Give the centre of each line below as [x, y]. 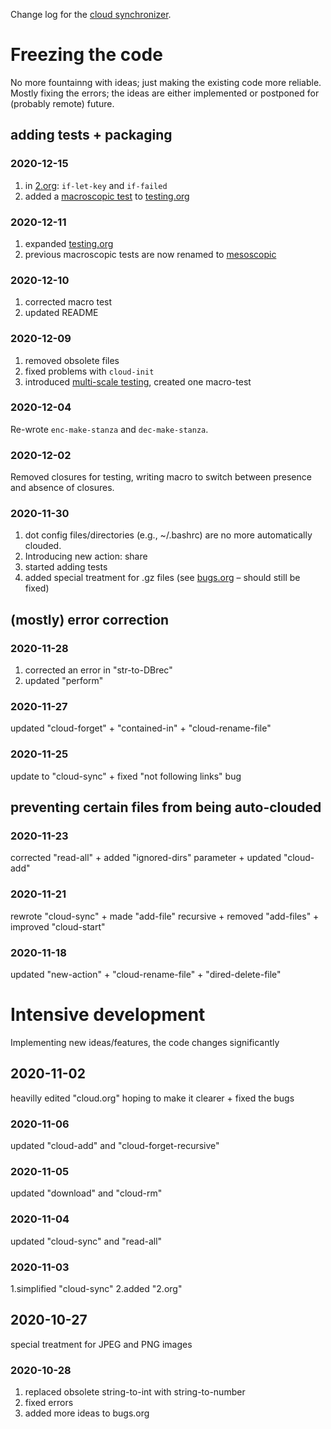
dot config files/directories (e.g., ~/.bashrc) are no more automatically [168, 535]
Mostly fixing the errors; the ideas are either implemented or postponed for [165, 93]
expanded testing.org [69, 243]
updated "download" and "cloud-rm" [86, 1193]
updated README [61, 313]
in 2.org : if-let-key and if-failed [96, 185]
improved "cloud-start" [58, 926]
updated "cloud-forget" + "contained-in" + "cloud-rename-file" [141, 728]
